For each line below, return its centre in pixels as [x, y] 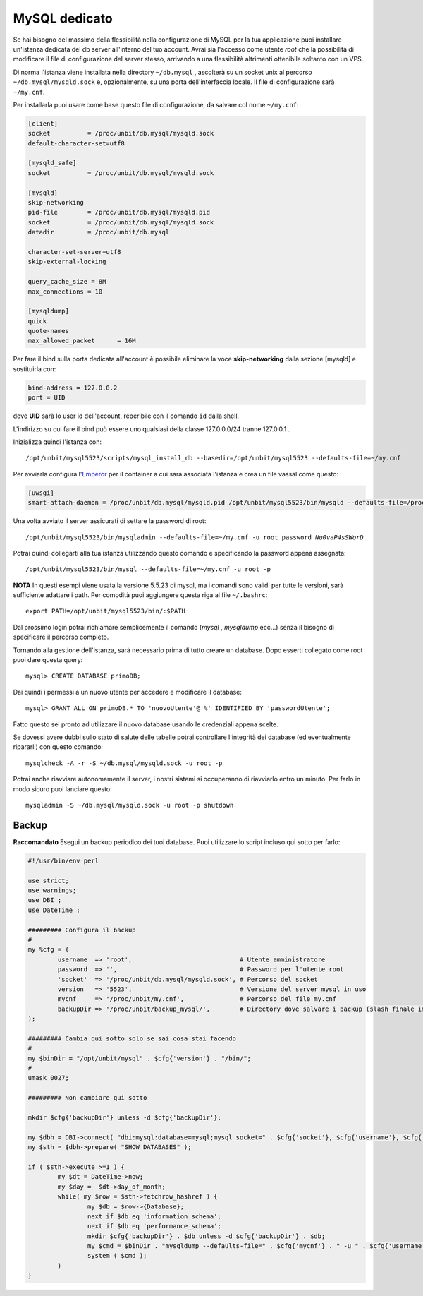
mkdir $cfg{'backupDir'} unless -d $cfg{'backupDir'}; [124, 1117]
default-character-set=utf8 [76, 143]
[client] [43, 123]
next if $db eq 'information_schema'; [154, 1216]
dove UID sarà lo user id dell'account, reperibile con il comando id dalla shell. [126, 416]
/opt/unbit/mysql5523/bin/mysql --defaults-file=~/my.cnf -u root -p [148, 569]
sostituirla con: [35, 369]
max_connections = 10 [65, 292]
